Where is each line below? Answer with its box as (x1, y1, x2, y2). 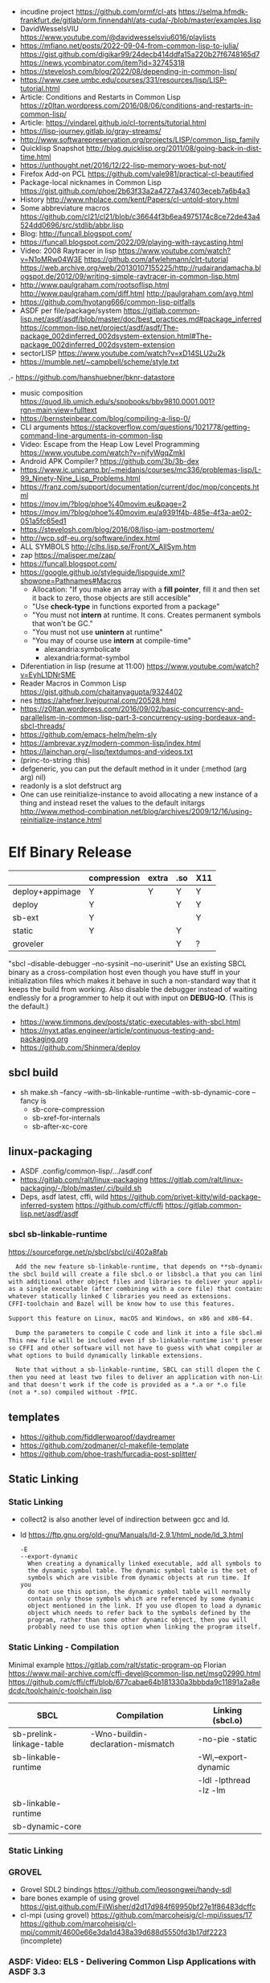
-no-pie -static (197, 1733, 257, 1744)
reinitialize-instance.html (19, 815, 102, 825)
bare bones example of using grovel (19, 1893, 140, 1903)
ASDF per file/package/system (19, 305, 122, 315)
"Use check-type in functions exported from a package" (31, 602, 220, 611)
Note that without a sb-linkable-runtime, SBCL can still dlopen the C (15, 1366, 261, 1374)
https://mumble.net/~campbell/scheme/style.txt (19, 357, 179, 367)
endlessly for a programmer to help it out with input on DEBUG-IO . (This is (8, 993, 254, 1002)
